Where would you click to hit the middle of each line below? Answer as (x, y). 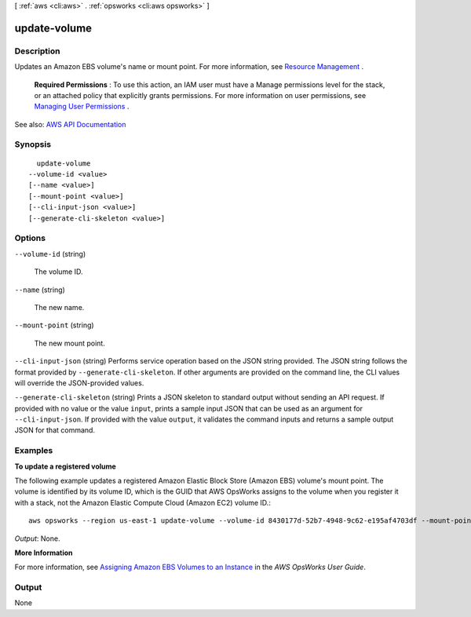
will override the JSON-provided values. (79, 383)
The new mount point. (69, 343)
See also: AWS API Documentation (70, 124)
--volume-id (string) (50, 254)
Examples (34, 451)
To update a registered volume (66, 466)
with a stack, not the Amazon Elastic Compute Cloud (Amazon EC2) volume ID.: (142, 502)
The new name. (59, 307)
